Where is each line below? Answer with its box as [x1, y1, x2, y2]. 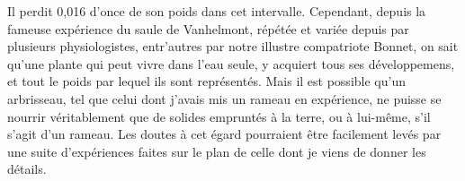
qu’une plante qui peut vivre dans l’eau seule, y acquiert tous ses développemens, [7, 54, 455, 73]
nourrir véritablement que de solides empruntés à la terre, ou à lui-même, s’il [7, 107, 431, 125]
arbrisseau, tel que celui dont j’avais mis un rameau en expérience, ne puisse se [7, 89, 442, 108]
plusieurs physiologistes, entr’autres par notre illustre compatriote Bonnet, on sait [7, 37, 459, 56]
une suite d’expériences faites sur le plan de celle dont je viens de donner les [7, 142, 426, 160]
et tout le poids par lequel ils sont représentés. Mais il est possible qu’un [7, 72, 406, 90]
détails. [7, 159, 47, 178]
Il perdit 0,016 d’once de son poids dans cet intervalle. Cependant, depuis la [7, 2, 426, 20]
